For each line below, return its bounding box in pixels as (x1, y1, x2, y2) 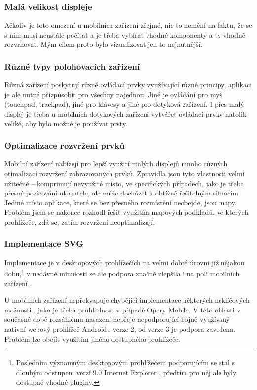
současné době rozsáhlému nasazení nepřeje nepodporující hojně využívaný (4, 314, 230, 324)
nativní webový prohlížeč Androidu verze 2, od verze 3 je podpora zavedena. (4, 324, 236, 334)
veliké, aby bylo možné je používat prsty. (4, 118, 128, 128)
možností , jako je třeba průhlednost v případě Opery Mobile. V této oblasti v (4, 304, 241, 314)
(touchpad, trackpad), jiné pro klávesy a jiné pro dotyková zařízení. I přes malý (4, 99, 244, 109)
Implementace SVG (4, 237, 83, 250)
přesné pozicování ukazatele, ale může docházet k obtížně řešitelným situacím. (4, 188, 240, 198)
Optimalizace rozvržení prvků (4, 139, 125, 152)
